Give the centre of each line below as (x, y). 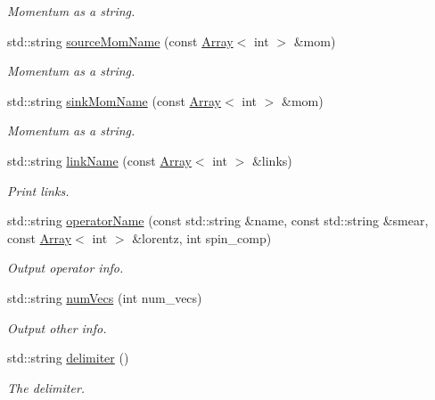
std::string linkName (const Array (99, 160)
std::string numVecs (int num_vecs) (105, 297)
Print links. (38, 190)
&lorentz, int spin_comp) (202, 237)
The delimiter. (46, 387)
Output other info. (57, 327)
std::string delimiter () (68, 358)
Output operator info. (66, 268)
